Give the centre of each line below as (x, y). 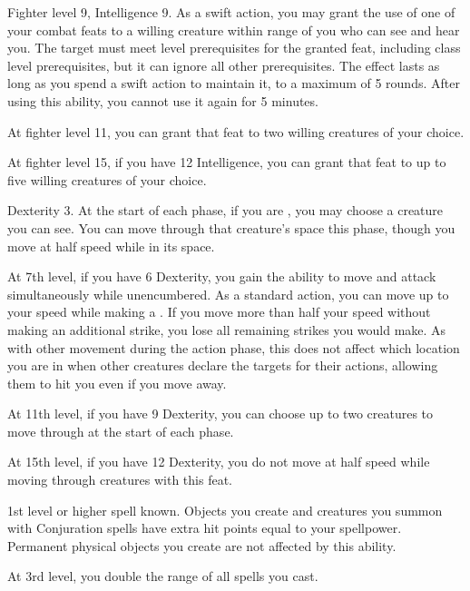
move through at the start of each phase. (121, 431)
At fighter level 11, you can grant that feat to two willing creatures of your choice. (236, 131)
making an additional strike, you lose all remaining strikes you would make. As (227, 329)
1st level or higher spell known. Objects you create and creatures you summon (225, 510)
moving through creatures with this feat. (120, 480)
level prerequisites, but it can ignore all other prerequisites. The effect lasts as (224, 65)
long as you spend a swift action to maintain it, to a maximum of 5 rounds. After (234, 83)
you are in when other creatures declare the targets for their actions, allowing (223, 365)
